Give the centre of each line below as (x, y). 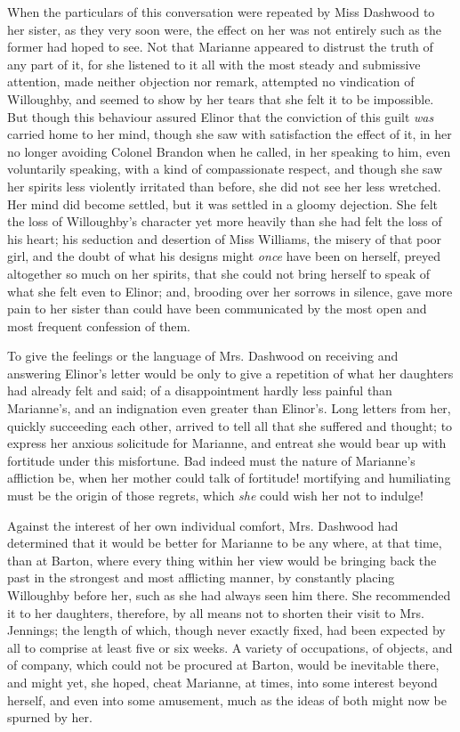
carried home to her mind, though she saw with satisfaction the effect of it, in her (230, 134)
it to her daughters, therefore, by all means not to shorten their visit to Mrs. (216, 612)
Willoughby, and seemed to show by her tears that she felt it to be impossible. (221, 98)
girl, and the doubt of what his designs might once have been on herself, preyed (224, 256)
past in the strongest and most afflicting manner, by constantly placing (201, 577)
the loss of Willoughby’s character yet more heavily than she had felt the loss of (225, 221)
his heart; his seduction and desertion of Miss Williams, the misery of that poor (225, 238)
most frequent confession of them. (99, 325)
